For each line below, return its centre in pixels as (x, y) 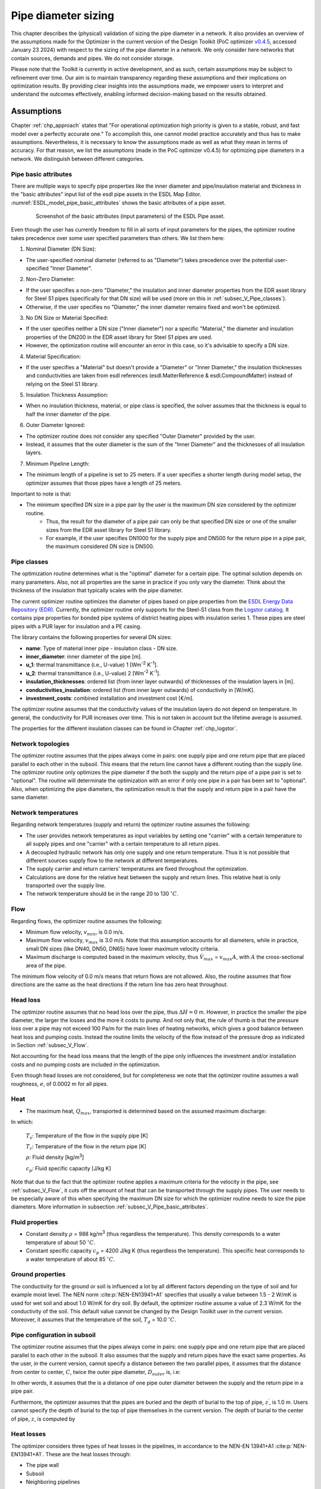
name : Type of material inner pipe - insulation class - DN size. (102, 648)
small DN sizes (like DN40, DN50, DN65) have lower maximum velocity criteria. (122, 948)
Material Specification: (53, 356)
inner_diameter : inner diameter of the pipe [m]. (84, 656)
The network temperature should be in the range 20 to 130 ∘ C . (102, 893)
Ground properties (38, 1275)
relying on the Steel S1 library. (62, 384)
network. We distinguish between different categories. (78, 158)
